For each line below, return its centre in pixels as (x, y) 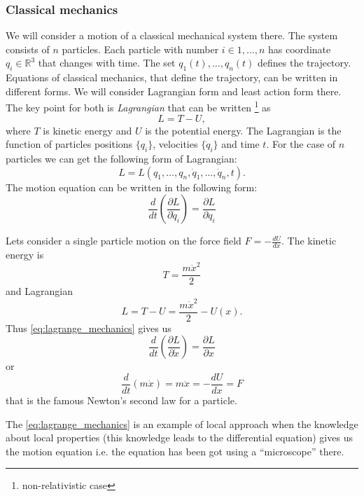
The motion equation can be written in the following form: (132, 187)
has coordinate (300, 49)
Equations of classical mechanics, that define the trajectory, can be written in (172, 77)
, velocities (175, 144)
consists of (28, 49)
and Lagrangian (39, 291)
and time (240, 144)
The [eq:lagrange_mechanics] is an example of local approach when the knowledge (182, 423)
